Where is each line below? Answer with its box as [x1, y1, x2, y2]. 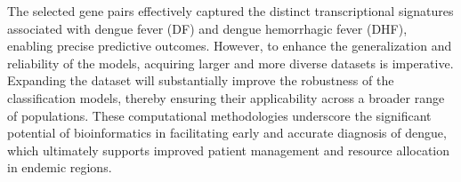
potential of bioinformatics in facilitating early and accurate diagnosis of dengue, [7, 123, 447, 142]
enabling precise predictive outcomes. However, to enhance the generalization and [7, 36, 452, 55]
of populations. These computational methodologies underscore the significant [7, 106, 432, 124]
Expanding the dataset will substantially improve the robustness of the [7, 71, 394, 90]
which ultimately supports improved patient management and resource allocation [7, 140, 450, 159]
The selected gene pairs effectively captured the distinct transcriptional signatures [7, 2, 454, 20]
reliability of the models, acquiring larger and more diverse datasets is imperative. [7, 53, 454, 72]
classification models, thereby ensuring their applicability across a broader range [7, 88, 445, 107]
